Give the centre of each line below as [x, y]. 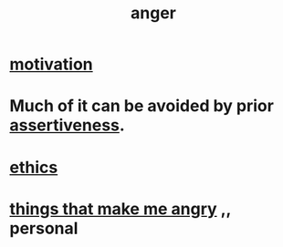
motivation [51, 64]
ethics [34, 167]
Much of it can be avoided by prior [141, 106]
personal [44, 228]
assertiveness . [67, 125]
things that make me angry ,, [120, 209]
